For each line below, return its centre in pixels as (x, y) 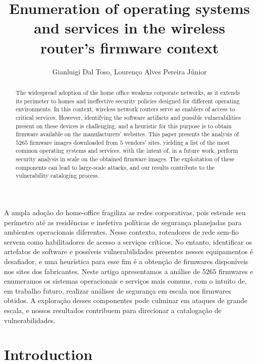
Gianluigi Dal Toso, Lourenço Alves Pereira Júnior (129, 71)
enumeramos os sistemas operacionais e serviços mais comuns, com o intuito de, (126, 281)
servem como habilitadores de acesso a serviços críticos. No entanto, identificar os (128, 241)
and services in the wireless (129, 28)
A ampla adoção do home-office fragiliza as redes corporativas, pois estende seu (125, 212)
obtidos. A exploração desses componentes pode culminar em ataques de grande (126, 300)
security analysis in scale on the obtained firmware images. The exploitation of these (125, 159)
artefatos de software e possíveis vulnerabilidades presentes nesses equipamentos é (128, 251)
